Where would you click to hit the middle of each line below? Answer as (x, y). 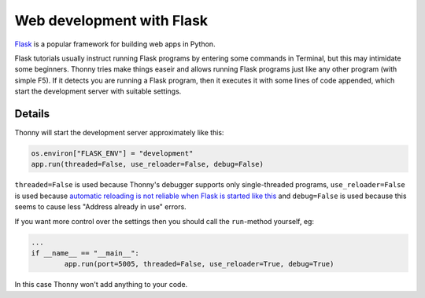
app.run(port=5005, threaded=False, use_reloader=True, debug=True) (199, 264)
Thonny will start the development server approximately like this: (119, 133)
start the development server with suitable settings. (98, 91)
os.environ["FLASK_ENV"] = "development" (112, 153)
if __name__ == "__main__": (85, 253)
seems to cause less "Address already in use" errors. (100, 207)
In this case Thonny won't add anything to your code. (101, 285)
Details (32, 114)
